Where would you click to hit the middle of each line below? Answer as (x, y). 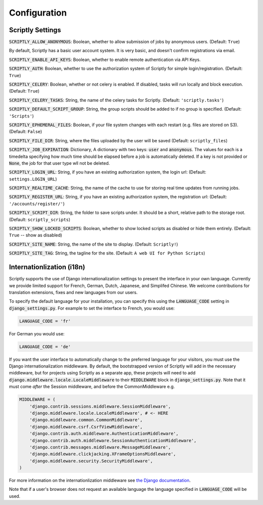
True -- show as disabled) (36, 235)
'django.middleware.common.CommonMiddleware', (86, 420)
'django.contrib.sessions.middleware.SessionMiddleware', (100, 406)
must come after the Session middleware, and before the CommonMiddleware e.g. (92, 387)
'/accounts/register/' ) (37, 204)
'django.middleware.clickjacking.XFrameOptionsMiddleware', (103, 454)
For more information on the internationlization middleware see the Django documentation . (100, 481)
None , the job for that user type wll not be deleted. (59, 163)
